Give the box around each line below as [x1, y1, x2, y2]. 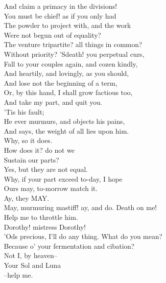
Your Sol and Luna [4, 260, 61, 270]
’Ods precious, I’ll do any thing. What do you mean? [4, 231, 163, 241]
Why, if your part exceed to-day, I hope [4, 173, 122, 184]
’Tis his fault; [4, 106, 45, 117]
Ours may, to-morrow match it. [4, 183, 98, 193]
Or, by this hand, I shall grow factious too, [4, 87, 133, 97]
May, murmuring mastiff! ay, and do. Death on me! [4, 202, 157, 212]
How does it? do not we [4, 144, 75, 155]
